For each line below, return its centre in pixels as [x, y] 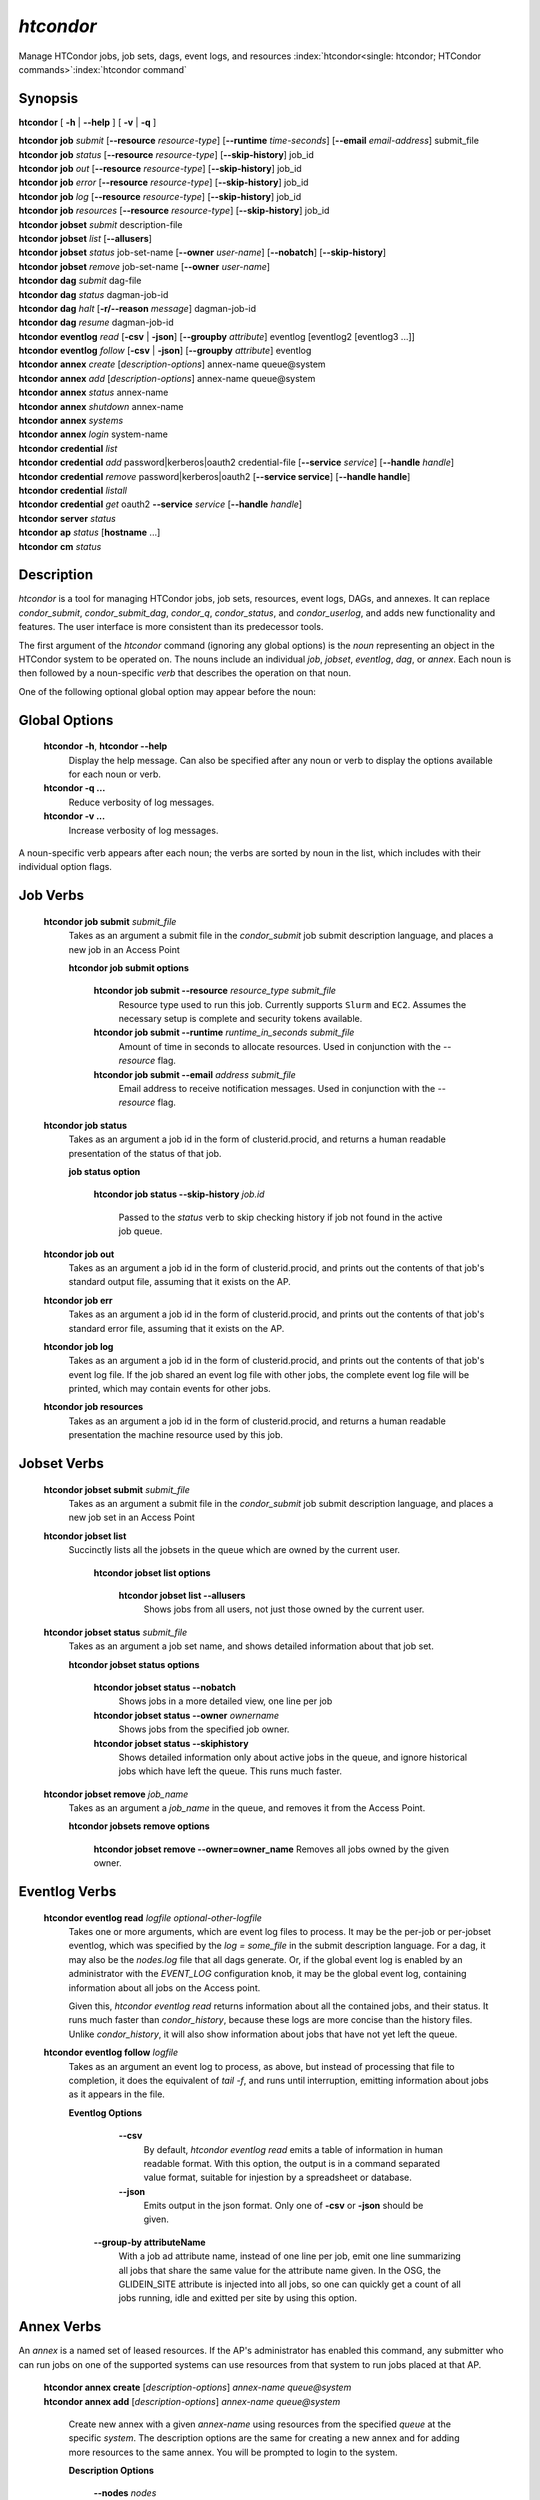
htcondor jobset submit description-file [100, 224]
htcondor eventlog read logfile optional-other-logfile [152, 1917]
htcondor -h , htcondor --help [105, 746]
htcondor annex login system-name [93, 434]
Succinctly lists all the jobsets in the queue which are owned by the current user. [234, 1550]
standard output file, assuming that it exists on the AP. [180, 1282]
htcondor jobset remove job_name [116, 1794]
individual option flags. [65, 867]
